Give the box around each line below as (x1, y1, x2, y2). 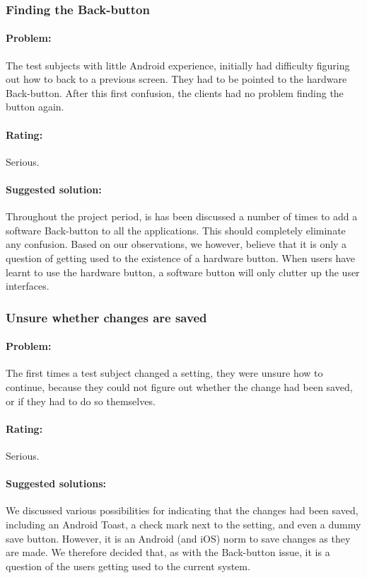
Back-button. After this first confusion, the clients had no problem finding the (6, 85, 344, 100)
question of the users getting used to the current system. (6, 558, 250, 573)
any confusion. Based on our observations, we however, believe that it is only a (6, 237, 347, 251)
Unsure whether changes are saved (6, 308, 207, 326)
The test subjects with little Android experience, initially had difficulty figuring (6, 57, 350, 72)
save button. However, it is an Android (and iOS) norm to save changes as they (6, 531, 351, 545)
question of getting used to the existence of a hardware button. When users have (6, 250, 355, 265)
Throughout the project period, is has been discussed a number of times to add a (6, 209, 358, 224)
